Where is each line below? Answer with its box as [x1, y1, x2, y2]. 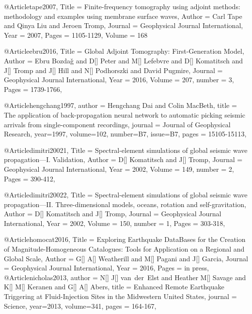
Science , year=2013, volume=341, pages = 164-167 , [4, 300, 157, 311]
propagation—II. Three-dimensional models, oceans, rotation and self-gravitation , [4, 199, 246, 209]
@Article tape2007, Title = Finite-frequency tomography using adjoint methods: [4, 1, 240, 11]
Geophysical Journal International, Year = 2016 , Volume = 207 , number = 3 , [4, 75, 234, 85]
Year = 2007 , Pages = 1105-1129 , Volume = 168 [4, 30, 148, 40]
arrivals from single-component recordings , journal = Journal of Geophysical [4, 119, 231, 129]
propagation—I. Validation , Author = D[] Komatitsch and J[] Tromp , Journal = [4, 154, 243, 164]
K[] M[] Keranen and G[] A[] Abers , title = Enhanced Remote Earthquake [4, 282, 224, 292]
